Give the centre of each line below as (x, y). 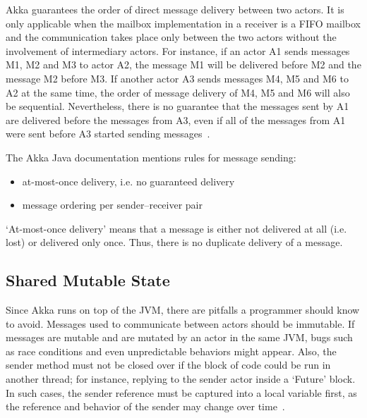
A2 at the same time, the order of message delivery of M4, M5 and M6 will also (178, 92)
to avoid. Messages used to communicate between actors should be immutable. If (180, 323)
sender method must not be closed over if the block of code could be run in (168, 365)
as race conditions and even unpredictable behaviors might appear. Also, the (171, 351)
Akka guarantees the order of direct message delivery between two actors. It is (175, 9)
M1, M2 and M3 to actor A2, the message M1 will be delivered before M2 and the (183, 64)
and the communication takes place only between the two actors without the (171, 37)
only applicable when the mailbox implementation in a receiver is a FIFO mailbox (183, 23)
